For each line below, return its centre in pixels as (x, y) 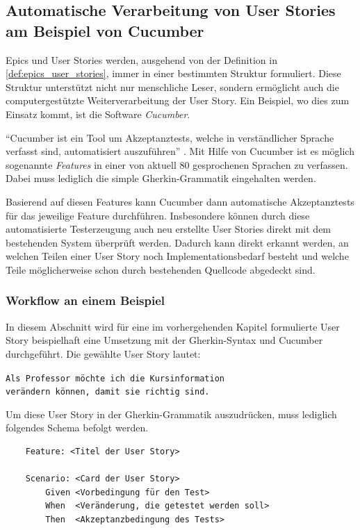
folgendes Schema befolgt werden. (77, 428)
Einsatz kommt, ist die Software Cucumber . (98, 114)
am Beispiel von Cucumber (105, 30)
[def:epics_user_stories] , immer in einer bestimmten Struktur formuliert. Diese (173, 73)
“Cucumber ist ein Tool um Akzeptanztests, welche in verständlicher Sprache (170, 137)
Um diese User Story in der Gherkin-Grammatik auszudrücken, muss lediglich (171, 414)
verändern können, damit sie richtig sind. (108, 392)
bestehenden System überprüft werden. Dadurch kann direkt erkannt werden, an (177, 242)
